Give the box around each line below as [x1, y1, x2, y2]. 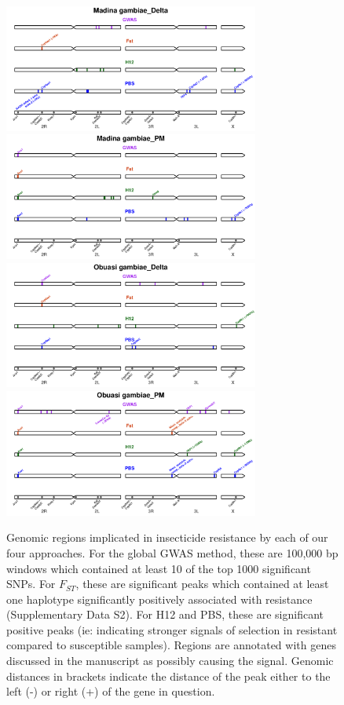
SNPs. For [6, 575, 56, 592]
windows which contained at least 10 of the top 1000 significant [6, 560, 311, 576]
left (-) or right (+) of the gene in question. [6, 683, 215, 700]
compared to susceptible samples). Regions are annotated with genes [6, 637, 336, 653]
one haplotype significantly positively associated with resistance [6, 590, 313, 607]
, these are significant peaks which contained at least [75, 575, 329, 592]
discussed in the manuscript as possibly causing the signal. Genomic [6, 652, 334, 669]
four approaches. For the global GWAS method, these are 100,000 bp [6, 544, 339, 561]
